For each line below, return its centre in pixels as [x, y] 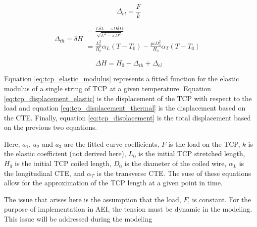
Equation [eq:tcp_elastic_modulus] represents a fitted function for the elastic [122, 79]
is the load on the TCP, [204, 143]
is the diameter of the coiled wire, [176, 163]
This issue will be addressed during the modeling [78, 219]
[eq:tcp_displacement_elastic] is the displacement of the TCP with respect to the [128, 98]
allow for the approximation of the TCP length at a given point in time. [113, 183]
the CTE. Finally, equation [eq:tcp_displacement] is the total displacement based [128, 117]
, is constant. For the [219, 199]
